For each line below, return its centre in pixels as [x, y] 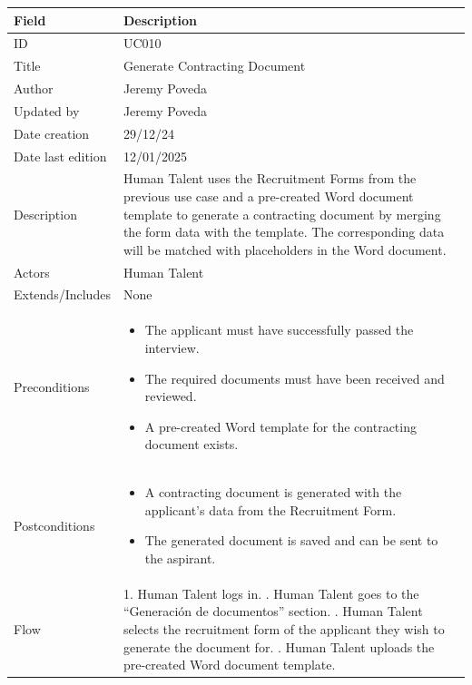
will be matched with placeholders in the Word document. [285, 249]
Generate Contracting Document [214, 66]
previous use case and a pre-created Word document [268, 196]
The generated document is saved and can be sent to [291, 540]
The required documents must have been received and [295, 378]
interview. [172, 347]
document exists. [192, 444]
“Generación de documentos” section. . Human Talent [273, 611]
